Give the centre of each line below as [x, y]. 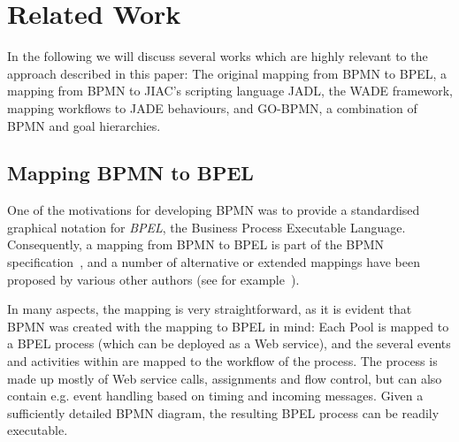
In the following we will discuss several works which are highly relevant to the [218, 56]
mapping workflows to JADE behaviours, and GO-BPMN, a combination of [212, 107]
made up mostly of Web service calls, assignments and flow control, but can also [225, 378]
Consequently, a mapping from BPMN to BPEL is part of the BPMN [196, 244]
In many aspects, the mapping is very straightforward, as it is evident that [210, 309]
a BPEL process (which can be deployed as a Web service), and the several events [229, 343]
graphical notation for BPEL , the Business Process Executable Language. [207, 227]
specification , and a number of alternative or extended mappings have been [214, 262]
